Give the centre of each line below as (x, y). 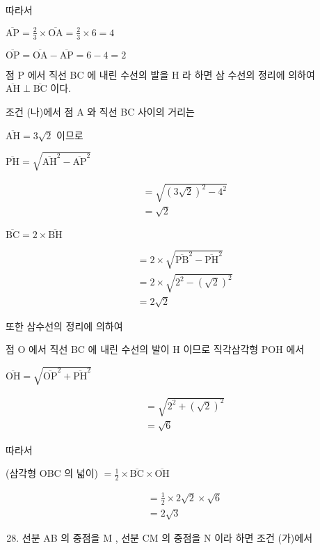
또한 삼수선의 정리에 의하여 (64, 325)
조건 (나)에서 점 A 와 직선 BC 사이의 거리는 (100, 112)
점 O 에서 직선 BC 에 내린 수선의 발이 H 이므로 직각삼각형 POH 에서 (155, 349)
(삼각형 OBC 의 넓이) (52, 473)
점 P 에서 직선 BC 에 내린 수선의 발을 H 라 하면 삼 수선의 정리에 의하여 (160, 74)
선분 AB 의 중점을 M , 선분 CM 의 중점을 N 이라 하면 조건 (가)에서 (167, 538)
